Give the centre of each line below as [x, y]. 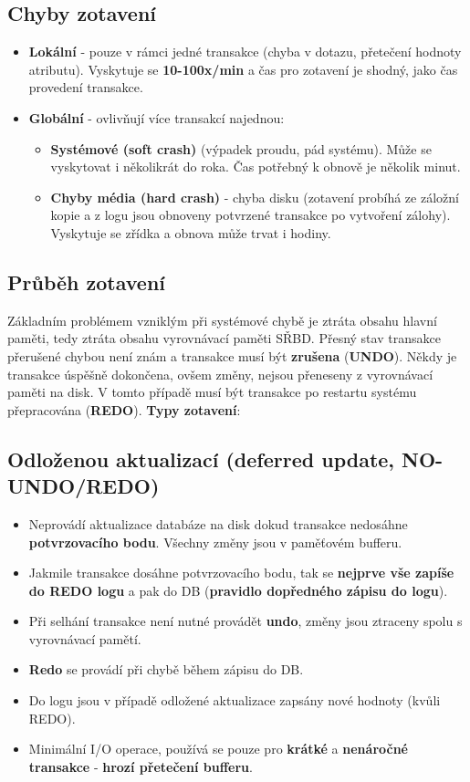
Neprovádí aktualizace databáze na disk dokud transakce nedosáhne [218, 523]
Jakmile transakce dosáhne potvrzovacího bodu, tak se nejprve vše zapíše [241, 573]
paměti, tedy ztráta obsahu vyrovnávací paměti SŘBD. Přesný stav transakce [224, 338]
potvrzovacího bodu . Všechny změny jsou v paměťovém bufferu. [215, 542]
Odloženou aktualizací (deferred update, [201, 459]
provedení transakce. [86, 87]
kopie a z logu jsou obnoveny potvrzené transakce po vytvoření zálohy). [251, 215]
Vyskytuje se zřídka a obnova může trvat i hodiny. [191, 232]
